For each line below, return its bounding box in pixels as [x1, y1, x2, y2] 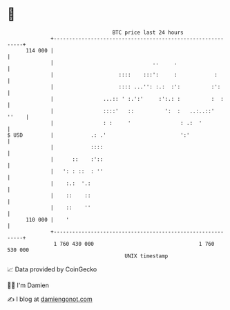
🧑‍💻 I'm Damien [7, 281, 50, 289]
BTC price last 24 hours [112, 29, 184, 36]
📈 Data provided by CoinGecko [7, 265, 97, 273]
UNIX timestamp [124, 252, 169, 260]
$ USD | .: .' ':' [7, 131, 190, 139]
